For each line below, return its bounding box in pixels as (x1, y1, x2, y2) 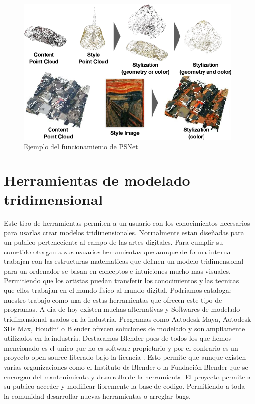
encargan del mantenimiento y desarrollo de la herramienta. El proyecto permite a (4, 371, 251, 381)
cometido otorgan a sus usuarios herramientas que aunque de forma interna (4, 246, 230, 256)
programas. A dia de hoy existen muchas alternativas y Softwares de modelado (4, 304, 240, 314)
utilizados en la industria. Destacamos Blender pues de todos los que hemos (4, 333, 231, 343)
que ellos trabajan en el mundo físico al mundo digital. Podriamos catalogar (4, 285, 232, 295)
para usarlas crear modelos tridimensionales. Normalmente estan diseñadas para (4, 227, 244, 237)
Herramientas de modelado (4, 170, 190, 190)
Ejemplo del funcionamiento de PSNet (24, 141, 138, 151)
